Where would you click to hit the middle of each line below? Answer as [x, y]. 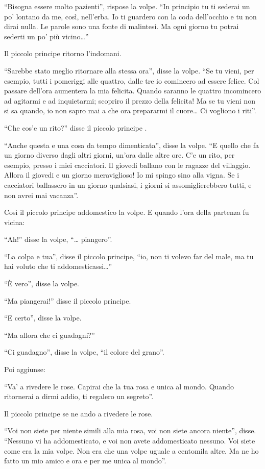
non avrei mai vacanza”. [41, 195]
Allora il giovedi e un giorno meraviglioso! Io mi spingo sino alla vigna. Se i [122, 175]
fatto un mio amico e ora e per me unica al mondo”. [85, 461]
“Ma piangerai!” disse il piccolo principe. [68, 300]
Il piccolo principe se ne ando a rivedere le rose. [79, 413]
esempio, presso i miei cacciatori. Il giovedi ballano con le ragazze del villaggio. [127, 165]
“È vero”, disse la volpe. [42, 283]
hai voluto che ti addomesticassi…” [58, 266]
